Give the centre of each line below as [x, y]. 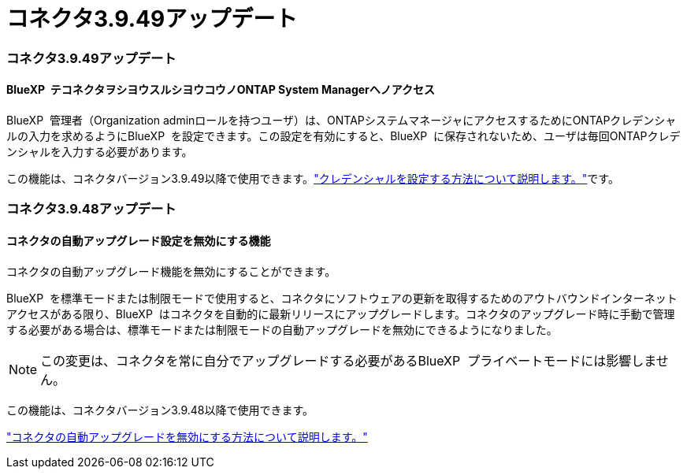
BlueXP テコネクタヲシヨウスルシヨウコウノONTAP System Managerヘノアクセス [221, 90]
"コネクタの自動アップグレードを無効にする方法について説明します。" [187, 436]
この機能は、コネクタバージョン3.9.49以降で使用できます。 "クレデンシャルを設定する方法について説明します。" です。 [313, 178]
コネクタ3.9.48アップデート [91, 209]
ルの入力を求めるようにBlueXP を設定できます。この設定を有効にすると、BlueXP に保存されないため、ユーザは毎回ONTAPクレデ [343, 135]
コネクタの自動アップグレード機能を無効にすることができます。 [171, 271]
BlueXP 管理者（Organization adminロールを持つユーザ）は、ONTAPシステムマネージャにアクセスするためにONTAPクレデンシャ [342, 120]
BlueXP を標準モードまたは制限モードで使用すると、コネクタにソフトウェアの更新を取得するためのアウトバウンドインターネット [342, 298]
